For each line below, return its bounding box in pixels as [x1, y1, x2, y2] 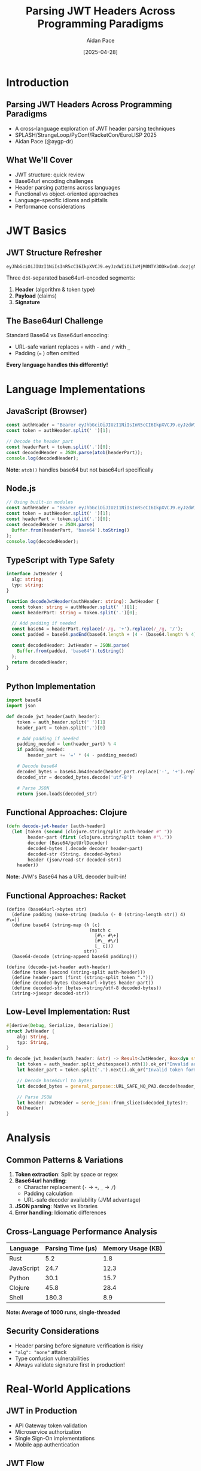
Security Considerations [6, 1326, 100, 1336]
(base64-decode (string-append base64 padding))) [11, 954, 138, 960]
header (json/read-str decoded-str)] [28, 857, 121, 863]
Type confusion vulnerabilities [14, 1355, 90, 1362]
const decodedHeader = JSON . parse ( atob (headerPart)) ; [6, 449, 144, 455]
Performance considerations [14, 203, 86, 210]
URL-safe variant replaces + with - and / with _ [14, 343, 130, 350]
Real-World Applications [6, 1382, 131, 1395]
